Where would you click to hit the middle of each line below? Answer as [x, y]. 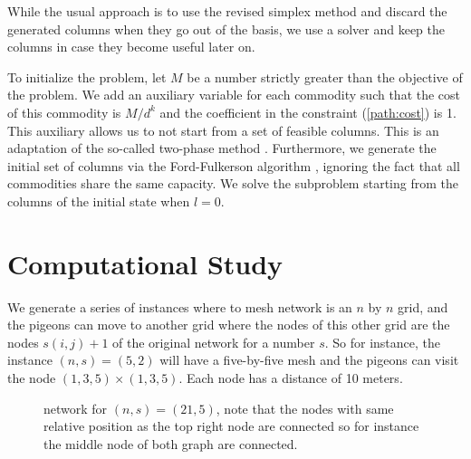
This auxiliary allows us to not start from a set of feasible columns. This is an [223, 130]
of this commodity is [64, 112]
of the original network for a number [214, 342]
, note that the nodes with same [305, 408]
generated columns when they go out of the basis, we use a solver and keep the [226, 29]
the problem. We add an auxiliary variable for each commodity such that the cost [234, 95]
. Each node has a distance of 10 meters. [291, 378]
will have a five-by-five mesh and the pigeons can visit [309, 360]
